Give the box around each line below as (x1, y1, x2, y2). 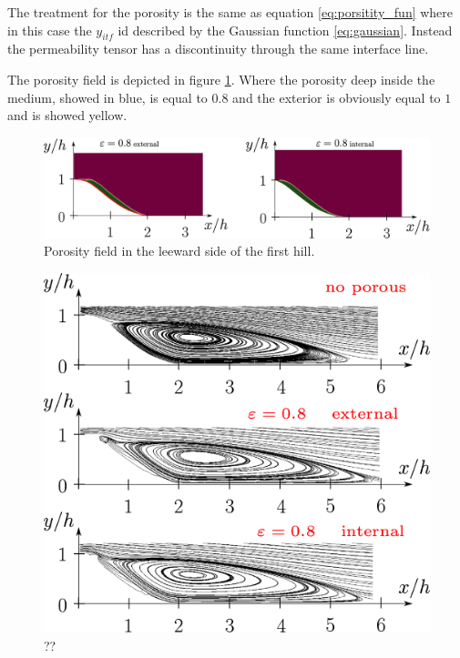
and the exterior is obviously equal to (232, 87, 441, 106)
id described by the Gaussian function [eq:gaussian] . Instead (118, 20, 453, 39)
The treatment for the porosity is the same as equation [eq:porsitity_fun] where (7, 3, 454, 21)
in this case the (7, 20, 92, 39)
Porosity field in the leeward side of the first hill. (44, 241, 315, 260)
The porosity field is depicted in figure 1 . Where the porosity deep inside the (7, 69, 435, 88)
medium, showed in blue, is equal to (7, 87, 208, 106)
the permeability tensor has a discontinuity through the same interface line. (7, 39, 429, 58)
